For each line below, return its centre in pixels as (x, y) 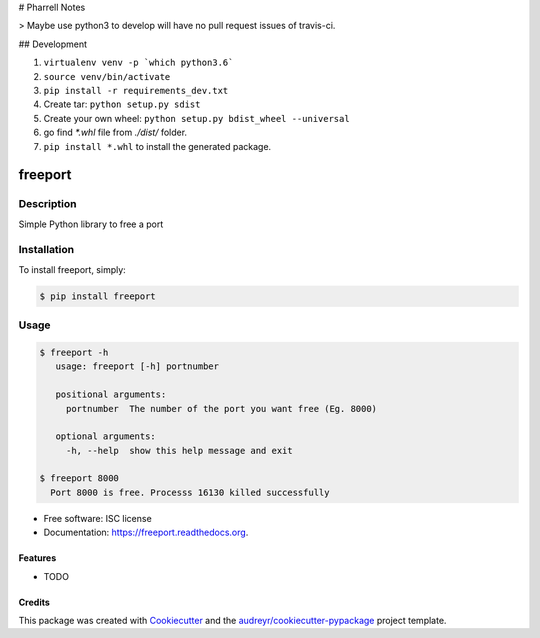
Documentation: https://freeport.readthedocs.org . (146, 532)
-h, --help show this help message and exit (179, 450)
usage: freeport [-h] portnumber (137, 366)
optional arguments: (106, 436)
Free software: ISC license (97, 518)
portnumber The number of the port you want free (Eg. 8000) (221, 408)
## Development (53, 44)
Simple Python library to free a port (91, 224)
